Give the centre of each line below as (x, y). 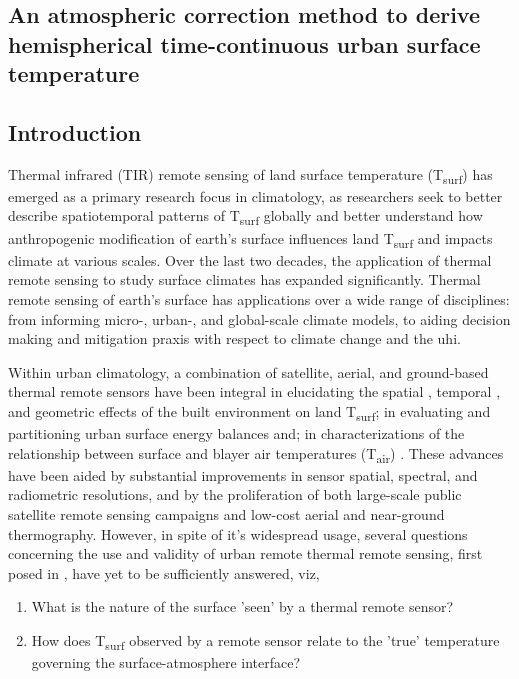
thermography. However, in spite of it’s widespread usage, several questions (238, 533)
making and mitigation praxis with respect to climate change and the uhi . (234, 338)
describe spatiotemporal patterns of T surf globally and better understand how (245, 217)
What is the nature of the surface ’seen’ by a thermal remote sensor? (242, 606)
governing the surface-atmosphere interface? (166, 662)
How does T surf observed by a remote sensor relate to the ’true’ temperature (265, 641)
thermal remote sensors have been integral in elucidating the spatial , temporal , (254, 391)
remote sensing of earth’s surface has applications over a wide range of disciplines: (259, 298)
